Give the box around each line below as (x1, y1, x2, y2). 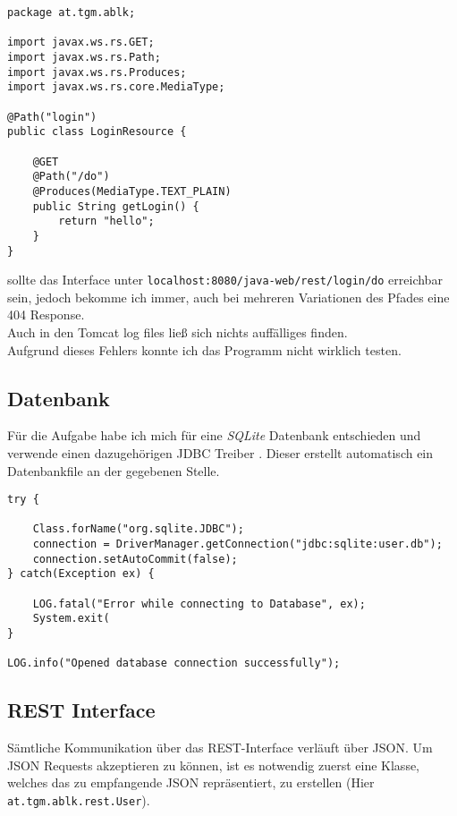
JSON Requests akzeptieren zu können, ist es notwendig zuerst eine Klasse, (7, 755, 420, 774)
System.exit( (32, 612, 110, 625)
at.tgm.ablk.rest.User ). (7, 791, 150, 810)
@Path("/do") (32, 170, 110, 183)
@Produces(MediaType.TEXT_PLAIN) (32, 184, 232, 198)
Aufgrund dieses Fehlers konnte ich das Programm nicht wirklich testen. (7, 340, 402, 359)
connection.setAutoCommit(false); (32, 552, 238, 565)
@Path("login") (7, 110, 97, 123)
